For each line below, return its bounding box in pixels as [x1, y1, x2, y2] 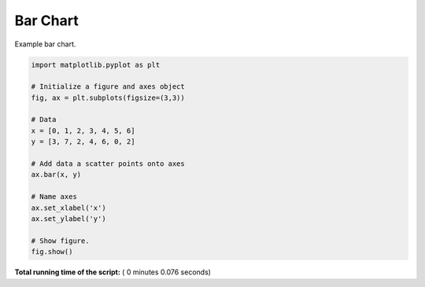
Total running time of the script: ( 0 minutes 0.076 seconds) [14, 267, 212, 277]
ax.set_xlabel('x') [31, 203, 106, 212]
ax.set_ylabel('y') [31, 215, 106, 223]
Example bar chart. [14, 39, 76, 49]
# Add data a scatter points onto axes [31, 160, 185, 168]
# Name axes [31, 193, 78, 201]
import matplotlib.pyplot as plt [31, 60, 161, 69]
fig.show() [31, 248, 73, 256]
